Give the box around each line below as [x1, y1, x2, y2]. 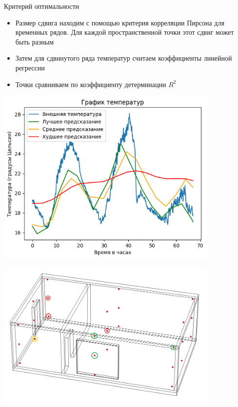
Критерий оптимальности [4, 1, 79, 11]
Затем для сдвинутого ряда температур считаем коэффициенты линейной [15, 53, 232, 63]
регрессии [15, 62, 45, 72]
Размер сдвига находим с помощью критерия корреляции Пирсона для [15, 17, 224, 27]
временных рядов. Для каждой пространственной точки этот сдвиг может [15, 27, 234, 37]
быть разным [15, 36, 54, 46]
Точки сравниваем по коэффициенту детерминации [15, 79, 166, 89]
